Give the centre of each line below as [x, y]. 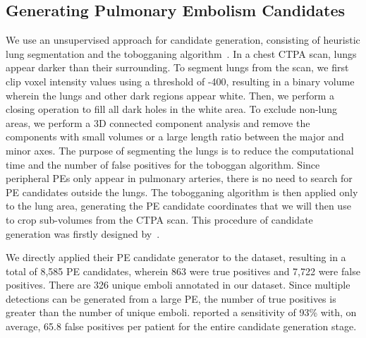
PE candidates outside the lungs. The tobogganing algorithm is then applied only [182, 192]
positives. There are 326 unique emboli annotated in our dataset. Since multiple [178, 285]
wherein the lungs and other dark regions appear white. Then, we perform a [170, 95]
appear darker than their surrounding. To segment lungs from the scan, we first [177, 67]
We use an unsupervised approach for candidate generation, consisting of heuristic [183, 40]
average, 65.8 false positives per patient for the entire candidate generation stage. [181, 326]
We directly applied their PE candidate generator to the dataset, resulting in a [176, 257]
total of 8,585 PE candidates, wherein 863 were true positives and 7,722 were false [183, 271]
